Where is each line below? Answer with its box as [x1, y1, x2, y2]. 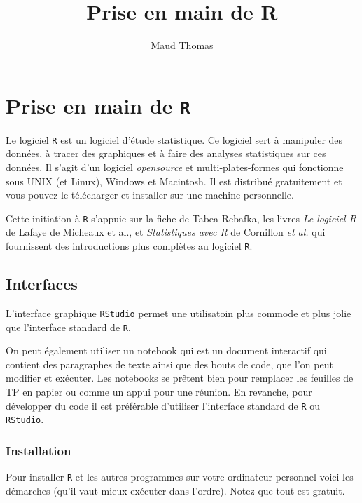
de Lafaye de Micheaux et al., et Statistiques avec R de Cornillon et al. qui [6, 224, 326, 239]
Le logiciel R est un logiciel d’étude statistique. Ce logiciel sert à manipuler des [6, 132, 343, 147]
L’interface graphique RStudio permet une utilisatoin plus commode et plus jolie [6, 305, 351, 320]
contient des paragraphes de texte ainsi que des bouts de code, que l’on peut [6, 356, 333, 371]
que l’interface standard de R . [6, 319, 131, 334]
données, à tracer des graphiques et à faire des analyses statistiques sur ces [6, 146, 326, 161]
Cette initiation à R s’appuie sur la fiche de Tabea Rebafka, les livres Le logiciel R [6, 210, 356, 225]
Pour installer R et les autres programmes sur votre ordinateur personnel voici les [6, 469, 354, 484]
